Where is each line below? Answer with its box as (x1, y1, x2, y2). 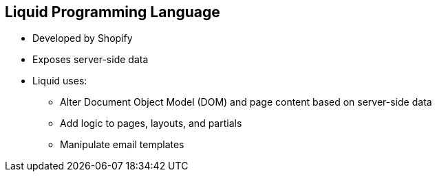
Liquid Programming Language (5, 3, 220, 21)
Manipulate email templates (60, 139, 184, 151)
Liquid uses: (32, 75, 87, 87)
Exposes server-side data (32, 54, 149, 66)
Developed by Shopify (32, 32, 133, 45)
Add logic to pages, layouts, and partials (60, 117, 242, 130)
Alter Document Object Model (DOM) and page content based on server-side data (60, 96, 432, 108)
